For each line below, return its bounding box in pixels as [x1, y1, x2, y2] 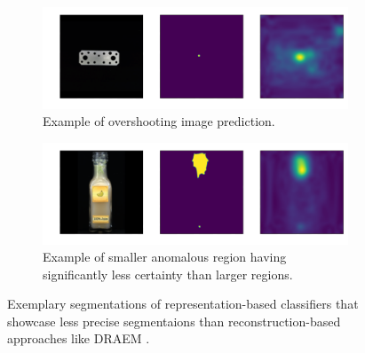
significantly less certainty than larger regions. [43, 264, 293, 283]
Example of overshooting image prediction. [43, 112, 275, 130]
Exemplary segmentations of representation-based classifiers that [7, 294, 359, 313]
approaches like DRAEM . [7, 329, 150, 348]
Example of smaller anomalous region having [43, 247, 287, 266]
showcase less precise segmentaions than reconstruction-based [7, 311, 341, 330]
